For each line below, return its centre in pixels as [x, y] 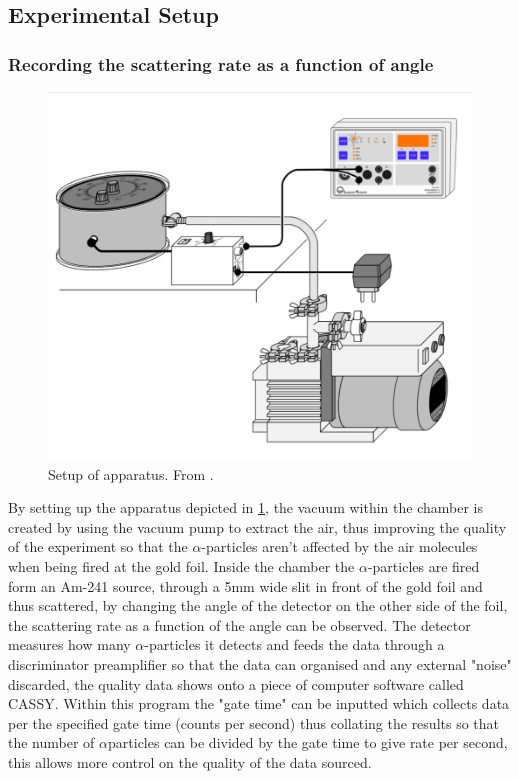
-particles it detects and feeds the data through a [294, 644]
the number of [51, 742]
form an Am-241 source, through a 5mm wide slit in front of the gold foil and [245, 585]
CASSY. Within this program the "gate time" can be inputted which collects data [259, 703]
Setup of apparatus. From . [131, 473]
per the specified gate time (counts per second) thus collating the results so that [254, 722]
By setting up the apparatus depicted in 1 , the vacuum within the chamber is [245, 507]
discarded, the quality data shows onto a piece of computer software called [236, 683]
